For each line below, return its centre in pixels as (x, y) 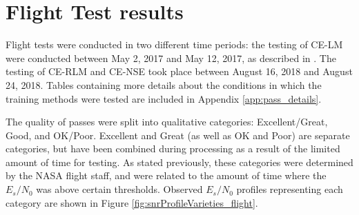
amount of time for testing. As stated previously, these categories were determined (179, 162)
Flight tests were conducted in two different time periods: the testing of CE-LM (174, 44)
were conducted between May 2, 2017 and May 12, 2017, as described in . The (171, 58)
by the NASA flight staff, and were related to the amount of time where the (166, 175)
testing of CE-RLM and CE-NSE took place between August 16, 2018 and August (179, 71)
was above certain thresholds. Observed (119, 189)
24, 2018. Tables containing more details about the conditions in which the (164, 84)
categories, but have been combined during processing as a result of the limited (173, 149)
